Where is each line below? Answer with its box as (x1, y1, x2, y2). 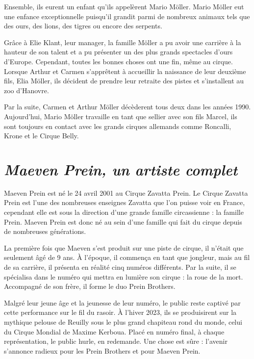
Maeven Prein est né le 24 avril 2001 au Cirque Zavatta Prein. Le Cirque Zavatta (4, 187, 248, 198)
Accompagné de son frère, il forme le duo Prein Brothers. (4, 281, 176, 291)
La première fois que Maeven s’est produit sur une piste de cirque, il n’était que (4, 242, 244, 253)
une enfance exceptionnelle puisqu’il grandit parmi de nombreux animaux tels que (4, 11, 250, 21)
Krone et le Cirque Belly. (4, 130, 79, 141)
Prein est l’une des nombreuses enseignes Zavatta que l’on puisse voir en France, (4, 197, 245, 207)
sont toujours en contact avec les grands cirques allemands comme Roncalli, (4, 121, 231, 131)
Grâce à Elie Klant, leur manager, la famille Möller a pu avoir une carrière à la (4, 37, 241, 47)
